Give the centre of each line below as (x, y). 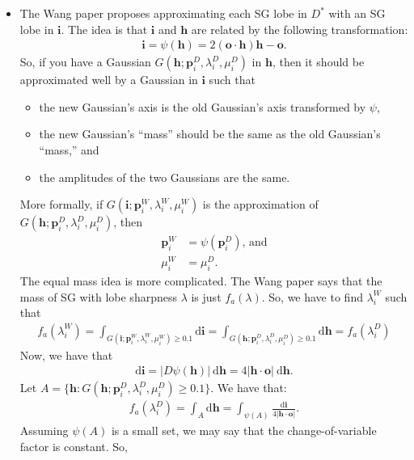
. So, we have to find (312, 296)
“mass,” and (69, 150)
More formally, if (61, 204)
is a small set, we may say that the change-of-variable (244, 430)
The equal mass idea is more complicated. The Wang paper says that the (201, 281)
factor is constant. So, (74, 446)
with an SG (357, 13)
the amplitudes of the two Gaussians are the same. (165, 177)
